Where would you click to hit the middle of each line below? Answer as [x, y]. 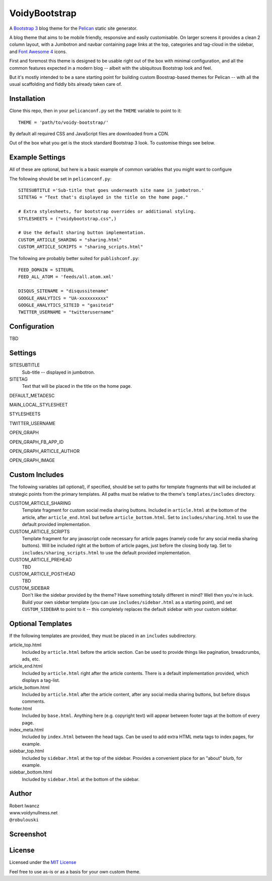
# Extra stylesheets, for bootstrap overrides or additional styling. [107, 212]
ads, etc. [31, 659]
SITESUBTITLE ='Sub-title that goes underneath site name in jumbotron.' [111, 190]
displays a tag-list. [41, 680]
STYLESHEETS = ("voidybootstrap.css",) [67, 219]
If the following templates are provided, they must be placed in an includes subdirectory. [103, 636]
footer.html [21, 708]
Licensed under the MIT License [43, 862]
